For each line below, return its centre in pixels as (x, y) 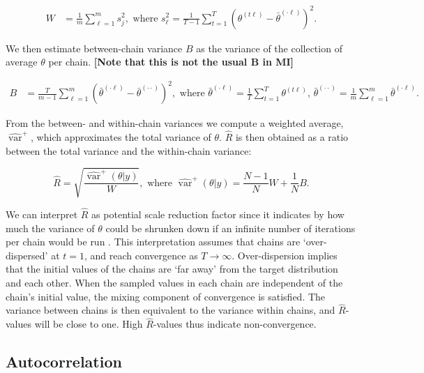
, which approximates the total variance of (121, 137)
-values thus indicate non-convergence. (235, 324)
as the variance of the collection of (269, 48)
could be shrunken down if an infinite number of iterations (230, 228)
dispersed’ (27, 255)
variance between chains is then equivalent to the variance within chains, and (171, 310)
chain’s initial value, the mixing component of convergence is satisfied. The (166, 296)
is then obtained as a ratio (292, 137)
